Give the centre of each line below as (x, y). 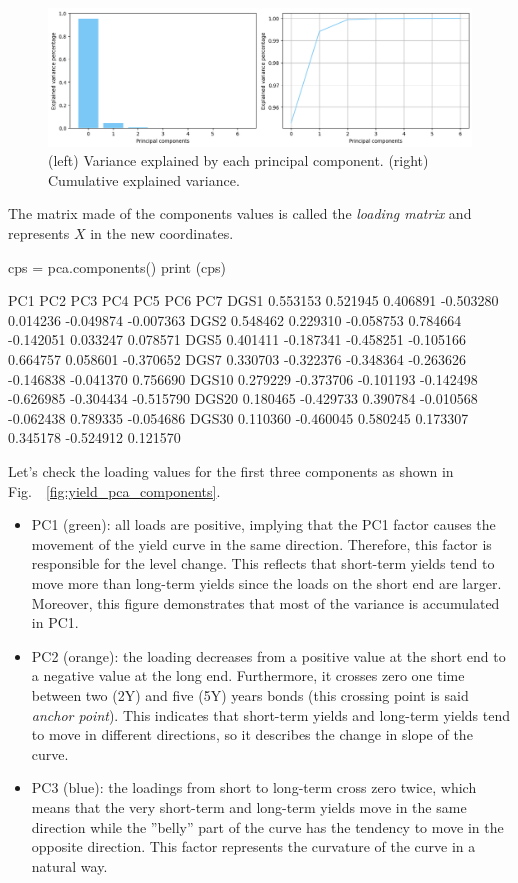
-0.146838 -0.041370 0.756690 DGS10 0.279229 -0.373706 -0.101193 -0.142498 (243, 378)
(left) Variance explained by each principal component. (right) (238, 160)
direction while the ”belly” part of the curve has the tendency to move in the (267, 826)
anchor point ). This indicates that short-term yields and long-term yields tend (270, 714)
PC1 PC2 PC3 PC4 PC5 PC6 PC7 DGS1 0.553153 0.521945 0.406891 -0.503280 (253, 300)
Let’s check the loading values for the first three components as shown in (231, 471)
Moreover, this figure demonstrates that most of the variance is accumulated (265, 602)
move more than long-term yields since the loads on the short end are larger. (266, 582)
